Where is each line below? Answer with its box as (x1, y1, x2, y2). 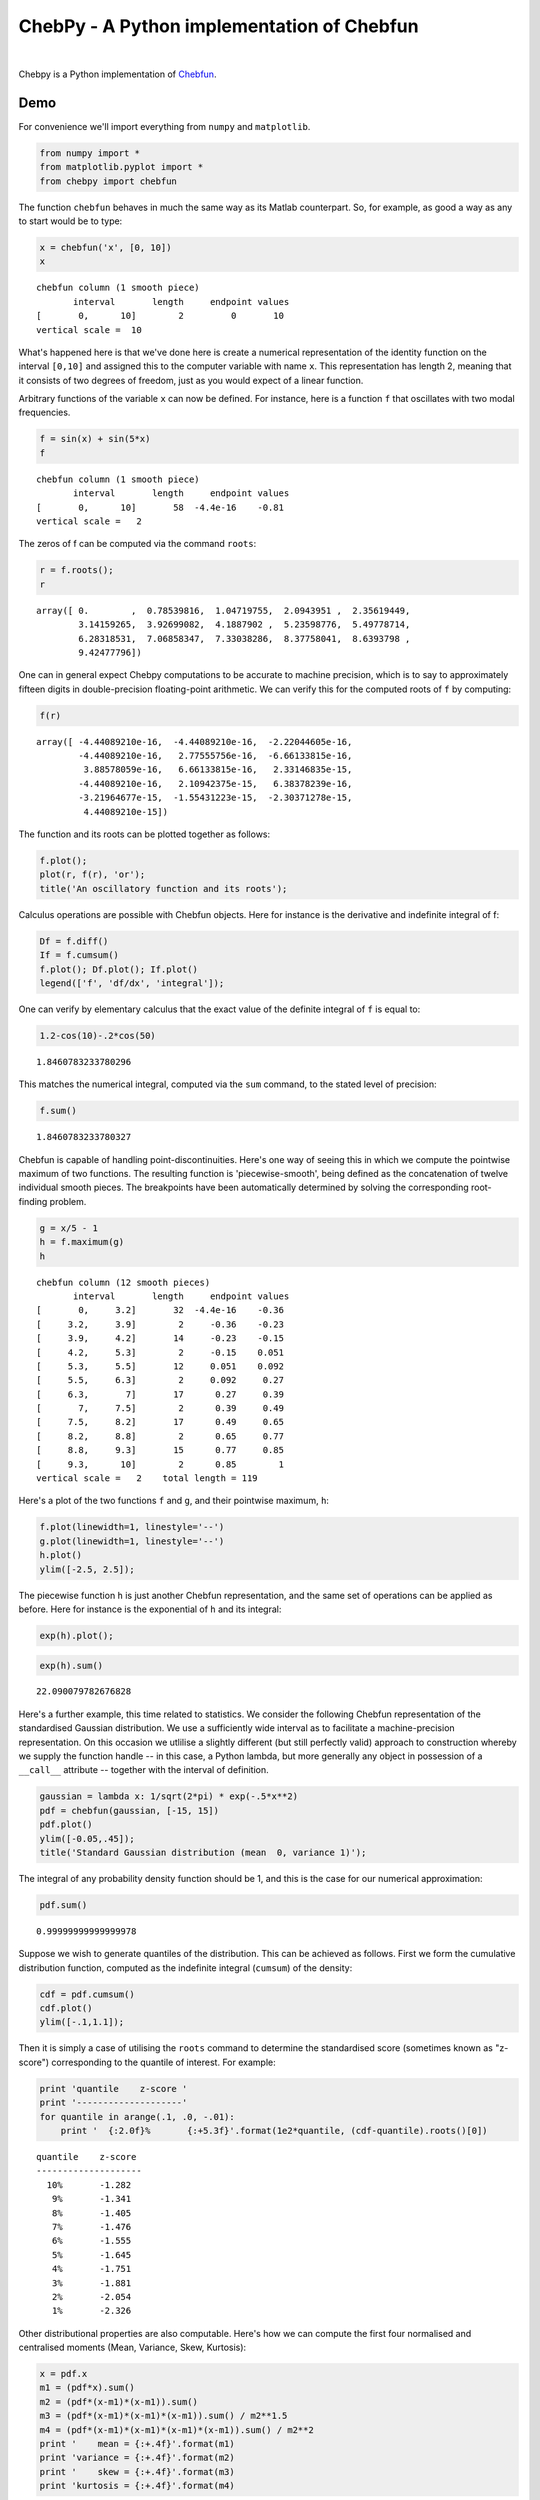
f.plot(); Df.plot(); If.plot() (39, 963, 199, 975)
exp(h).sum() (39, 1660, 104, 1671)
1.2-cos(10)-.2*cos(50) (39, 1030, 157, 1041)
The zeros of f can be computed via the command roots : (18, 538, 257, 550)
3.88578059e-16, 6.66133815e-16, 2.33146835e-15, (83, 764, 353, 775)
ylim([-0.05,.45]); (39, 1833, 135, 1844)
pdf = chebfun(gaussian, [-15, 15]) (39, 1805, 220, 1816)
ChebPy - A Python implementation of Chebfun (18, 15, 419, 37)
